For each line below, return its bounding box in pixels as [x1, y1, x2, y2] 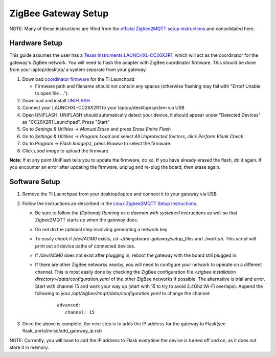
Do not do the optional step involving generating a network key [35, 226, 168, 232]
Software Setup [9, 177, 61, 186]
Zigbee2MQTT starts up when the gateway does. [35, 217, 139, 223]
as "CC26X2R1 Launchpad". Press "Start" [22, 119, 110, 125]
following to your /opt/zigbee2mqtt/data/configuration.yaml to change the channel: [35, 290, 211, 296]
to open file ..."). [35, 90, 69, 97]
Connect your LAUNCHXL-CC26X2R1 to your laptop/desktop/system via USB [22, 105, 185, 111]
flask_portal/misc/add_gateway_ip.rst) [22, 328, 102, 334]
